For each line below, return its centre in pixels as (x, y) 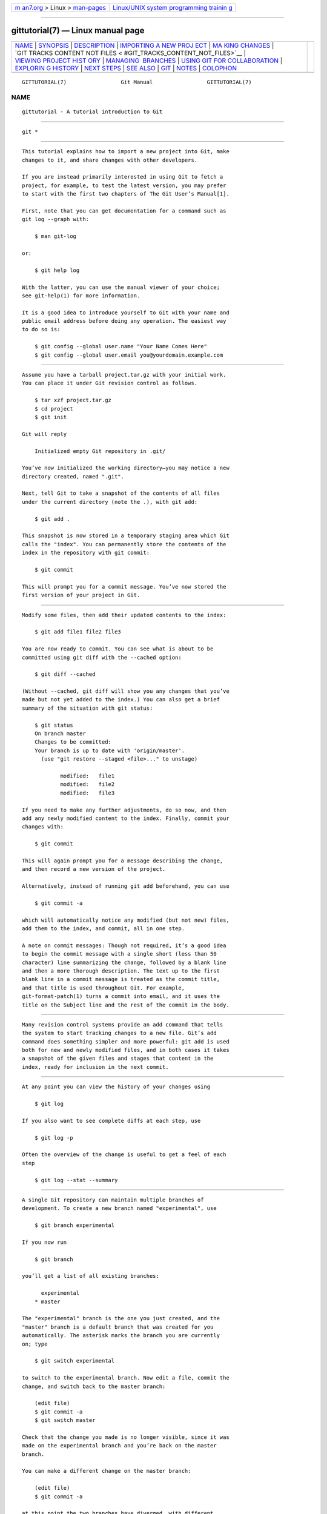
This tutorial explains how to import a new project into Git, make (126, 152)
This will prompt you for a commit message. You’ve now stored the (124, 587)
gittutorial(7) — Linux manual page (78, 31)
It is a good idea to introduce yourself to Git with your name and (126, 312)
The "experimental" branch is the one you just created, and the (121, 1318)
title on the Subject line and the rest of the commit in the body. (126, 1005)
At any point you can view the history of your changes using (116, 1087)
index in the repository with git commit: (86, 553)
